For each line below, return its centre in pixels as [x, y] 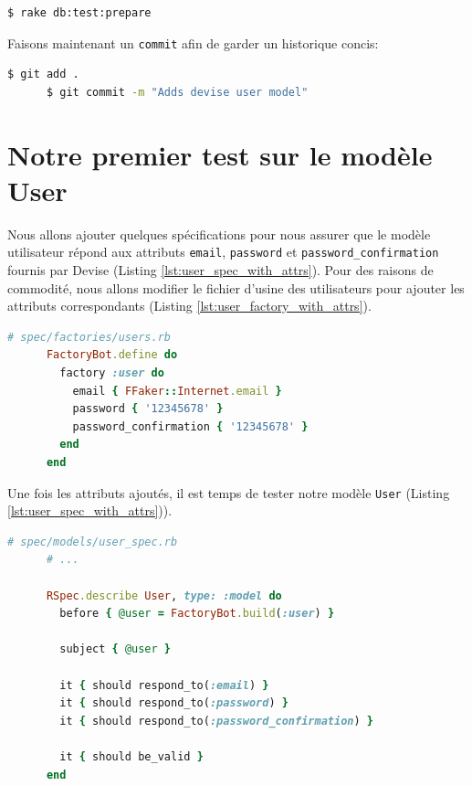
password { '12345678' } [148, 409]
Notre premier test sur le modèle [220, 154]
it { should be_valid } [131, 756]
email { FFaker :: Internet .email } [177, 391]
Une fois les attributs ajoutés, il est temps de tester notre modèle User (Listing [229, 492]
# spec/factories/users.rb [89, 337]
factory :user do [112, 372]
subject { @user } [115, 649]
